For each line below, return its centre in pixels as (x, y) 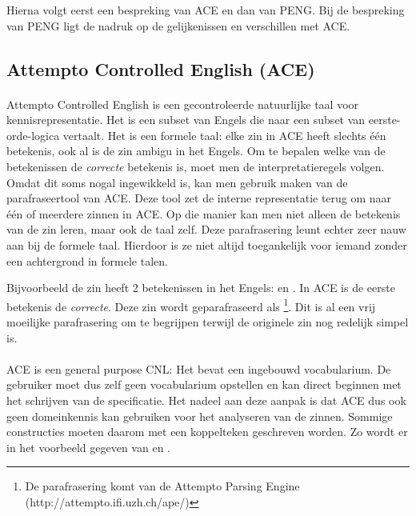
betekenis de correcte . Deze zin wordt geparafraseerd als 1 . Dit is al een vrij (191, 305)
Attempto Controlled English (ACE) (161, 68)
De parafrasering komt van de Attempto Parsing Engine (162, 486)
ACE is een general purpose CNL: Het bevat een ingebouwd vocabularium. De (199, 368)
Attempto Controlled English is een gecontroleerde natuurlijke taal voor (183, 104)
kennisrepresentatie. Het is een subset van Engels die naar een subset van (186, 120)
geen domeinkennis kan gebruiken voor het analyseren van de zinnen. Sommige (200, 416)
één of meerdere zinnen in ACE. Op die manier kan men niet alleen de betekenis (204, 213)
